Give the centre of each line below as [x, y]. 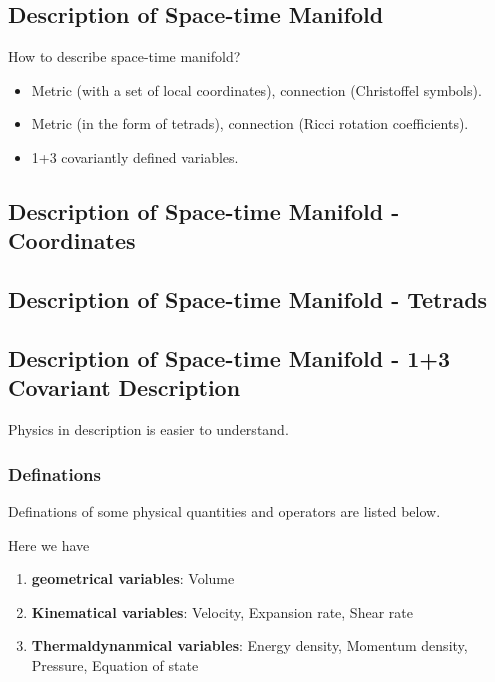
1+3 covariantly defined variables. [135, 156]
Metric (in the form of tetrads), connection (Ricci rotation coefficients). [250, 123]
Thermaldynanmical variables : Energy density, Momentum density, [249, 645]
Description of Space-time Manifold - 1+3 [229, 357]
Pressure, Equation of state [115, 664]
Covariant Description [124, 387]
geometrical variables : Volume [133, 578]
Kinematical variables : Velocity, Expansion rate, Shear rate [222, 611]
